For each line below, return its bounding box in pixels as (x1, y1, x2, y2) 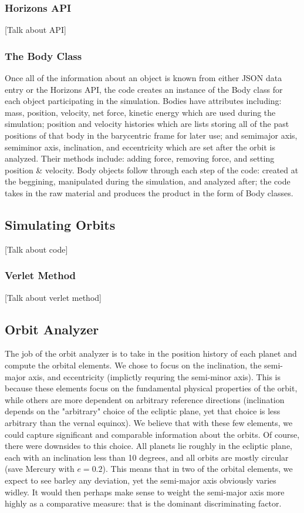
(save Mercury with (5, 462, 75, 475)
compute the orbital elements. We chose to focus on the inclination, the (5, 358, 262, 371)
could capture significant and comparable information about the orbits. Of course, (5, 428, 300, 440)
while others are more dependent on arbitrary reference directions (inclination (5, 393, 285, 405)
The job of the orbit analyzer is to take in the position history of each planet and (5, 347, 297, 360)
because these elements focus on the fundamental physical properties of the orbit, (5, 382, 298, 394)
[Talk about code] (5, 243, 68, 255)
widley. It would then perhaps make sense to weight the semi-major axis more (5, 485, 285, 498)
